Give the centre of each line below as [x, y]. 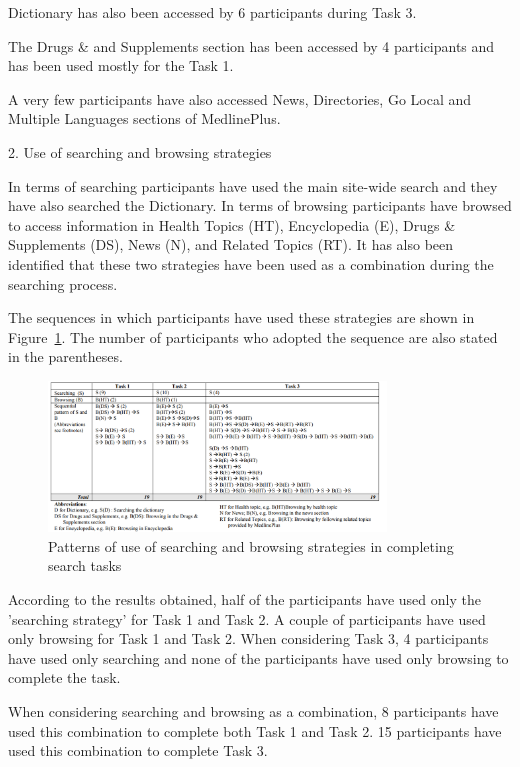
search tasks [85, 565]
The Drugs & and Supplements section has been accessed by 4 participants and [251, 45]
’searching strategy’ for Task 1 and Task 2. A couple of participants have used [247, 618]
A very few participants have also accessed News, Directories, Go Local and [240, 98]
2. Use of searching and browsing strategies [140, 151]
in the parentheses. [65, 356]
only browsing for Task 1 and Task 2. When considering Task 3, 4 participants [248, 638]
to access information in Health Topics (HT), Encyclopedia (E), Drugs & [232, 224]
